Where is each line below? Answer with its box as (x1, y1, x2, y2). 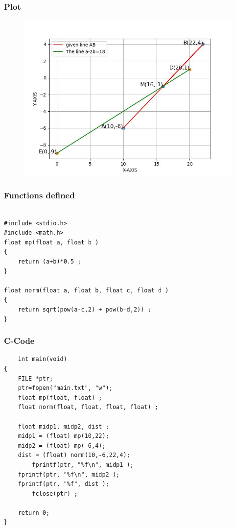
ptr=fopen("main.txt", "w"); (18, 385, 113, 392)
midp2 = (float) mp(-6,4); (18, 442, 106, 449)
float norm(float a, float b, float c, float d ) (4, 287, 169, 294)
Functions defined (4, 189, 75, 201)
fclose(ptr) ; (32, 490, 78, 497)
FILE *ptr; (18, 375, 53, 382)
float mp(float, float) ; (18, 394, 102, 401)
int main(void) (18, 356, 67, 363)
